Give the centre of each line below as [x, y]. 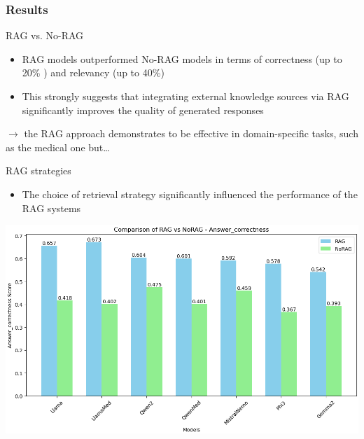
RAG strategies [38, 170]
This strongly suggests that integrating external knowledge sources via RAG [185, 96]
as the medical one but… [58, 147]
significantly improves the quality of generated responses [143, 110]
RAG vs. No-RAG [45, 35]
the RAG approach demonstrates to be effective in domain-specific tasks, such [191, 133]
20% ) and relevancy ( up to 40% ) [93, 72]
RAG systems [51, 208]
